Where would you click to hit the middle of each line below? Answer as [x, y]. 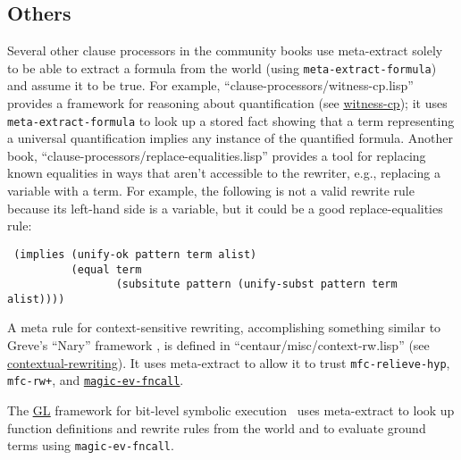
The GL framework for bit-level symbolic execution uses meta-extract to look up [231, 410]
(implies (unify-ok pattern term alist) [135, 254]
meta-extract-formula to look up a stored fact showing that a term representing [231, 120]
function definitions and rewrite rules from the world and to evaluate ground [217, 427]
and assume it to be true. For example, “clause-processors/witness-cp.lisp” [210, 85]
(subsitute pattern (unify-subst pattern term [256, 284]
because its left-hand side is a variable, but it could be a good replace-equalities [225, 208]
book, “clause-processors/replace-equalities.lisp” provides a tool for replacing [217, 155]
